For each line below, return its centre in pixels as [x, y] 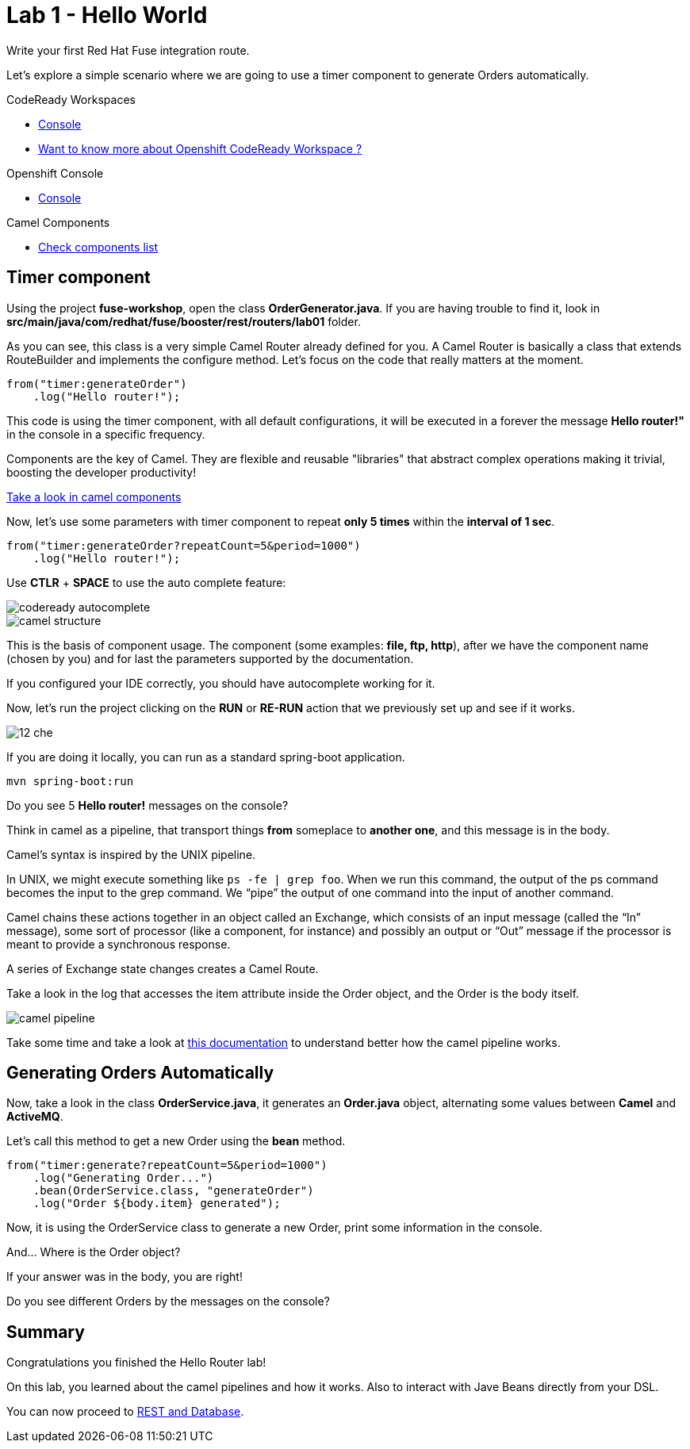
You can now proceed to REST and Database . [125, 1412]
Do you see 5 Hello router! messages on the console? [148, 805]
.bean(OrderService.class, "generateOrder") [173, 1191]
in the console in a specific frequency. [106, 434]
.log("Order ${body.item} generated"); [157, 1204]
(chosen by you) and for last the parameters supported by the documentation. [210, 658]
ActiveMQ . [35, 1117]
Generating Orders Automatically [140, 1073]
